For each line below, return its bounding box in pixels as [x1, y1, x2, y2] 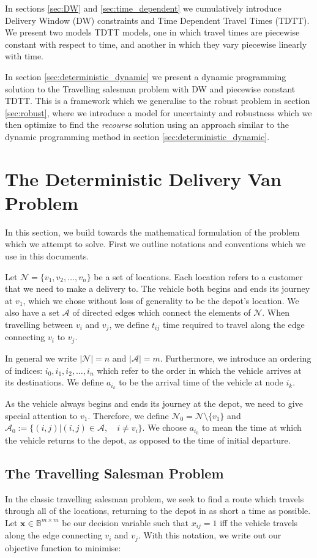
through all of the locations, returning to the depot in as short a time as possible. [5, 504, 311, 517]
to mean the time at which [201, 421, 302, 434]
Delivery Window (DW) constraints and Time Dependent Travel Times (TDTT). [5, 13, 310, 26]
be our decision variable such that [62, 516, 188, 529]
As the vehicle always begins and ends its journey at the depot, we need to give [5, 396, 303, 409]
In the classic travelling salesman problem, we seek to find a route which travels [5, 492, 304, 505]
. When [262, 306, 290, 319]
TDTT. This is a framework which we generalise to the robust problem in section [5, 94, 310, 107]
